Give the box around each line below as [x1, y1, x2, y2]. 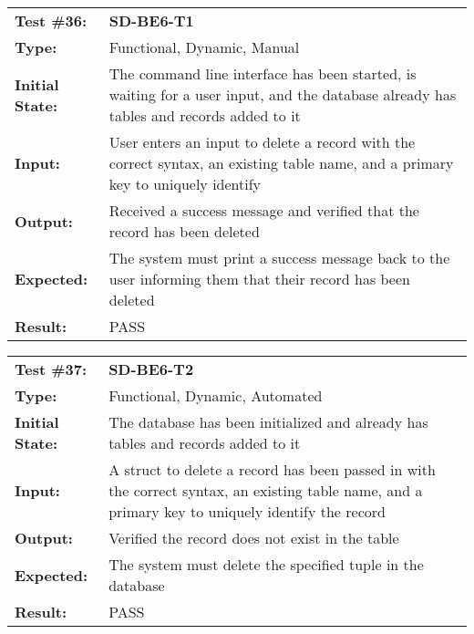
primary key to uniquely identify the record [108, 501, 386, 522]
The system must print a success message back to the [108, 247, 450, 268]
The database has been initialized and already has [108, 411, 428, 432]
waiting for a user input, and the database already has [108, 84, 457, 105]
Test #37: [15, 359, 88, 379]
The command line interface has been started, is [108, 63, 417, 84]
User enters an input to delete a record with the [108, 131, 416, 152]
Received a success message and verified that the [108, 200, 419, 221]
